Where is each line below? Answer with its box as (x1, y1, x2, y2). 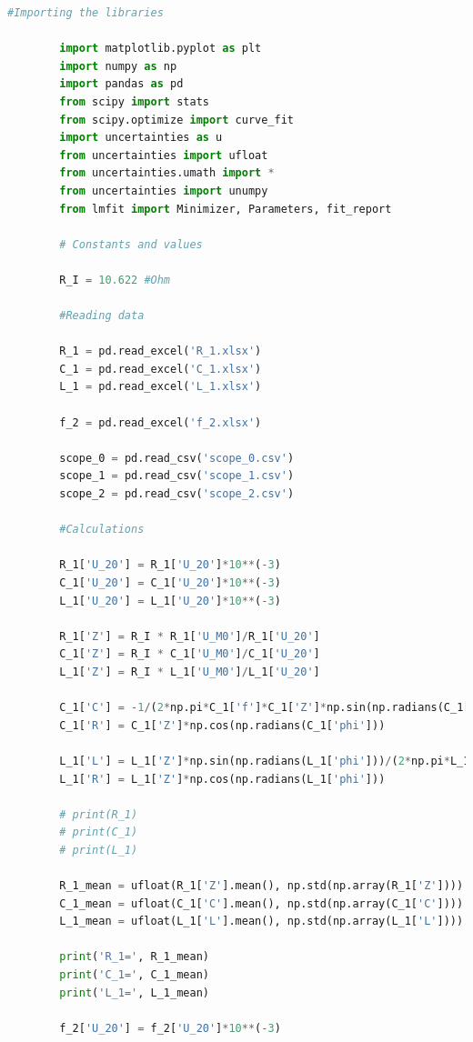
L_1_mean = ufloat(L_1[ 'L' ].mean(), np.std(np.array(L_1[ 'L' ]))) (59, 915, 464, 928)
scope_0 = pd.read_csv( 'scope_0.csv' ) (59, 451, 295, 465)
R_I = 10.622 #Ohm (59, 273, 171, 286)
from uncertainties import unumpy (59, 184, 268, 197)
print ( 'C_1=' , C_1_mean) (59, 968, 209, 982)
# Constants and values (59, 237, 203, 251)
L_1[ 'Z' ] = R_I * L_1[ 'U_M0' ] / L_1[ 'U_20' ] (59, 665, 320, 678)
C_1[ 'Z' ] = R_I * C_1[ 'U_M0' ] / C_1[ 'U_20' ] (59, 647, 320, 661)
